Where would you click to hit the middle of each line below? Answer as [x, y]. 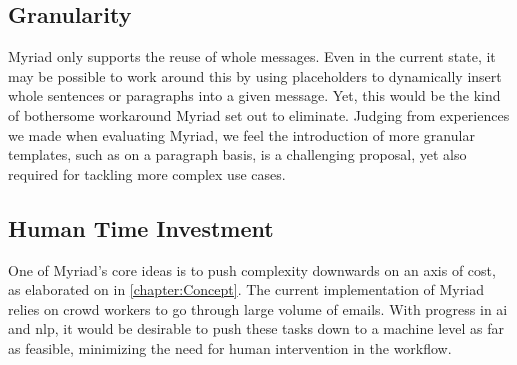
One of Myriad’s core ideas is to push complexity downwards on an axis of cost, [252, 269]
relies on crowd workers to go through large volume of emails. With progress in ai [258, 308]
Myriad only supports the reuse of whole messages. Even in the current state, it [252, 56]
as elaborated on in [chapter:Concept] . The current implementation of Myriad [246, 289]
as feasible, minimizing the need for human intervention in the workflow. [230, 347]
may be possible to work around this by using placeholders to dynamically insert [255, 75]
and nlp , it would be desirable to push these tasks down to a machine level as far [256, 328]
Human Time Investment [141, 227]
